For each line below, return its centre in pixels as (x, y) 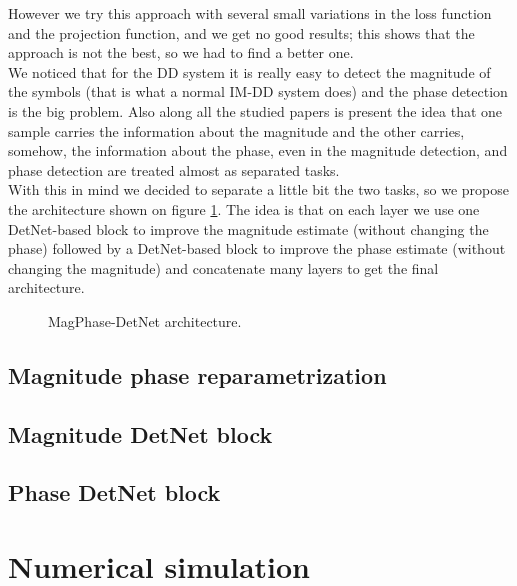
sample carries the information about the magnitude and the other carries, (236, 130)
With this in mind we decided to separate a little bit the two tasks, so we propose (258, 189)
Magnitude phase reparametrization (197, 374)
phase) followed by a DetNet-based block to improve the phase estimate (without (257, 248)
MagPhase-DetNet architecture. (145, 320)
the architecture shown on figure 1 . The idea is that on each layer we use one (244, 208)
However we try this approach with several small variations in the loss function (250, 13)
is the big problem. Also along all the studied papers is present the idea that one (255, 110)
